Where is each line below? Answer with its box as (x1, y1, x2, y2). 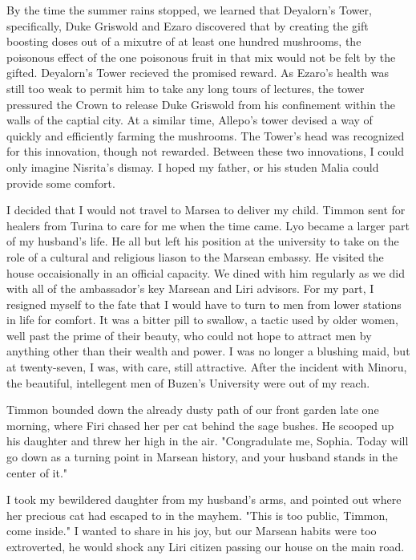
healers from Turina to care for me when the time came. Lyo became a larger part (6, 217, 410, 233)
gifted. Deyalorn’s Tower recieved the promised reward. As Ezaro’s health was (6, 64, 390, 81)
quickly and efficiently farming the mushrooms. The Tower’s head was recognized (6, 127, 405, 144)
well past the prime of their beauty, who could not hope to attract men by (6, 327, 372, 343)
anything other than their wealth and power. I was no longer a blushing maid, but (6, 343, 410, 359)
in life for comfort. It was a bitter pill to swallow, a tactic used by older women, (6, 311, 398, 328)
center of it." (6, 464, 68, 481)
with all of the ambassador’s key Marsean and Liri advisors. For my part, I (6, 280, 374, 297)
